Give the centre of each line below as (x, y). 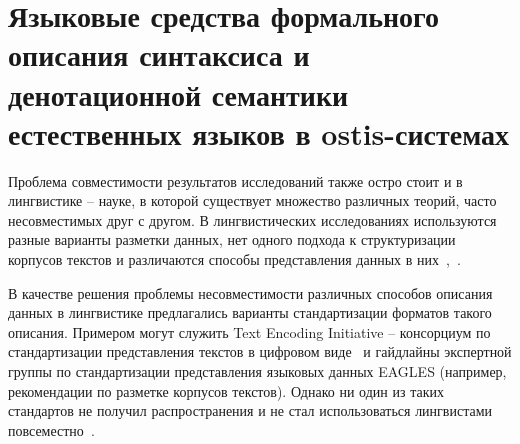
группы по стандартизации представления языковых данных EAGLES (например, (257, 371)
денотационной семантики (178, 93)
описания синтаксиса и (159, 54)
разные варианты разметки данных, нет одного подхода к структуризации (232, 239)
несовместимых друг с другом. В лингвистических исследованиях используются (252, 219)
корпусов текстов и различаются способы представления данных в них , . (234, 259)
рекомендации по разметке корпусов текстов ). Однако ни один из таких (226, 390)
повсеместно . (51, 429)
